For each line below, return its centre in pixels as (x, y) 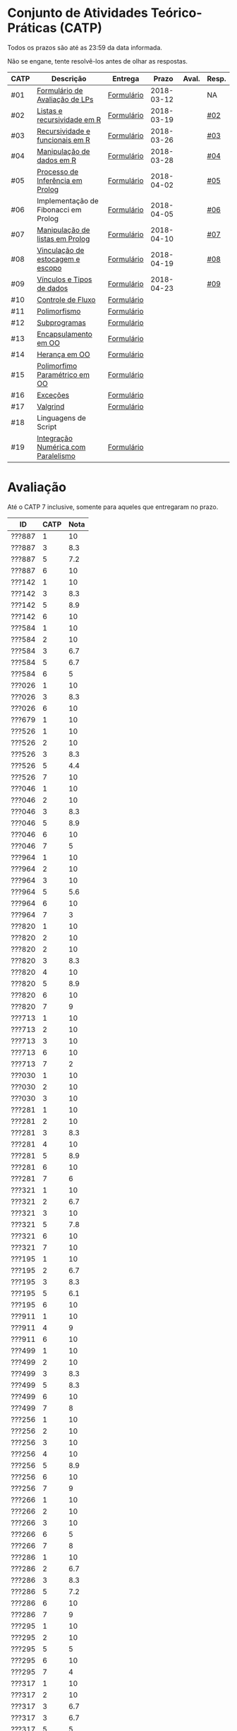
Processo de (57, 172)
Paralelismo (56, 455)
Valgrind (50, 406)
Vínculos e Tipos (64, 279)
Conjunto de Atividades (78, 13)
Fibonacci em (59, 210)
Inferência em (59, 180)
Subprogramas (61, 323)
